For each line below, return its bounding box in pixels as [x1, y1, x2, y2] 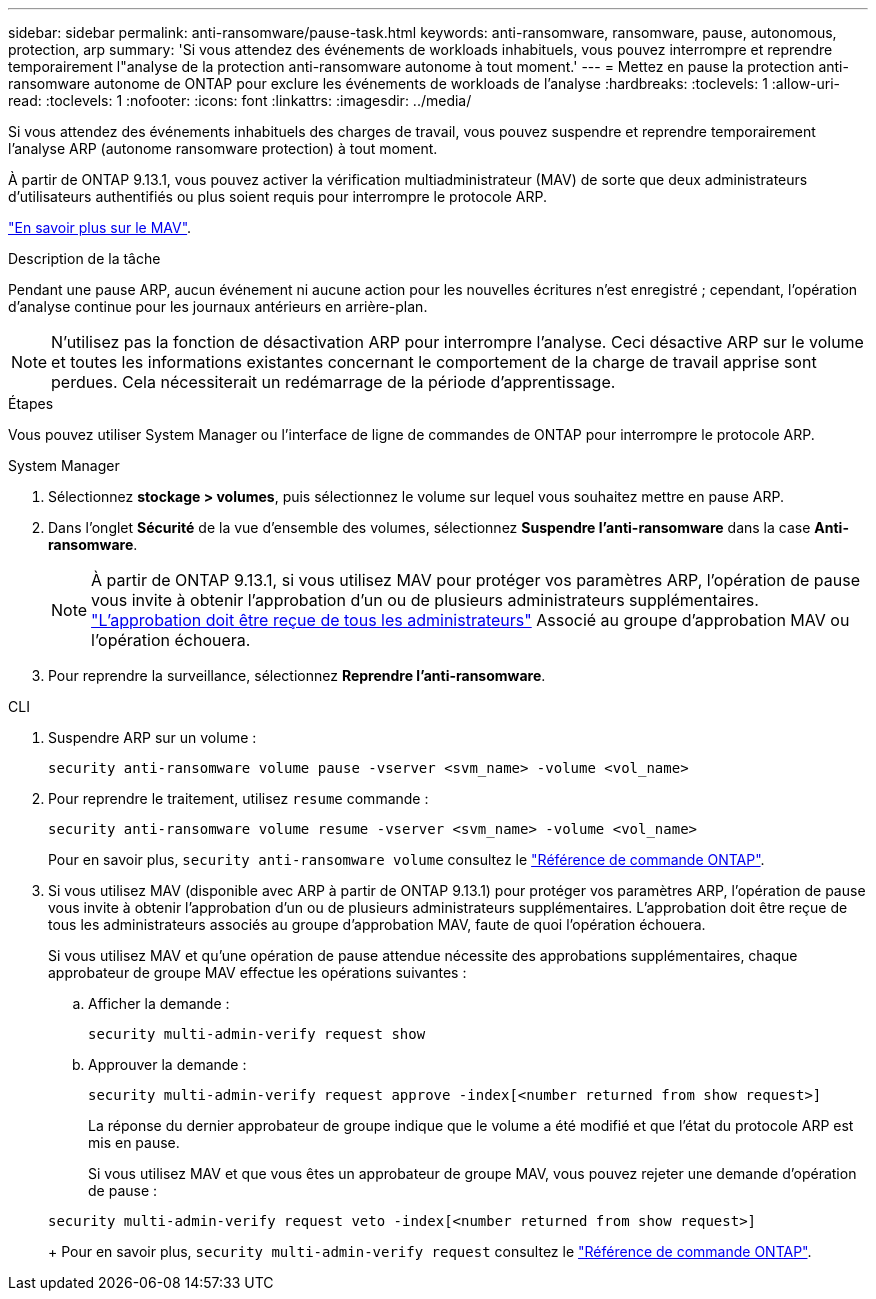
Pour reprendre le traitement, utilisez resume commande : [48, 790, 429, 807]
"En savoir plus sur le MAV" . [8, 219, 192, 236]
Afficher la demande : [88, 995, 230, 1012]
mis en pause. [88, 1134, 180, 1151]
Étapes [8, 395, 54, 412]
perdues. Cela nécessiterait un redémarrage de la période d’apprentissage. [51, 372, 616, 392]
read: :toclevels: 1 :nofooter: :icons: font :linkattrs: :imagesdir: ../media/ [8, 92, 472, 109]
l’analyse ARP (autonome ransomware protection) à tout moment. [8, 140, 438, 157]
